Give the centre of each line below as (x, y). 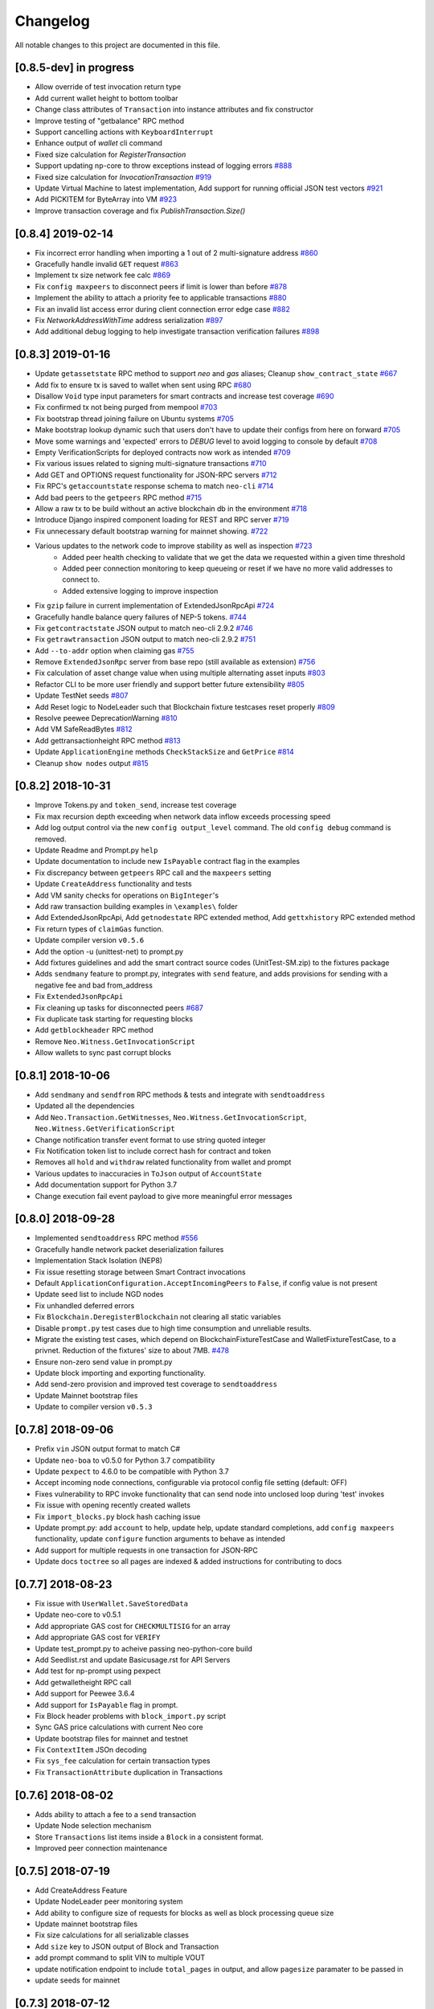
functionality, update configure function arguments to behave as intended (160, 1539)
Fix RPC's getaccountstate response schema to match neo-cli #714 (154, 486)
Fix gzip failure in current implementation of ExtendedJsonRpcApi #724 (155, 606)
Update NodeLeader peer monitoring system (109, 1901)
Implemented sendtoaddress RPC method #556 (117, 1238)
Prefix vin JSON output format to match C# (108, 1449)
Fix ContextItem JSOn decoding (91, 1750)
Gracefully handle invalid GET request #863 (106, 264)
